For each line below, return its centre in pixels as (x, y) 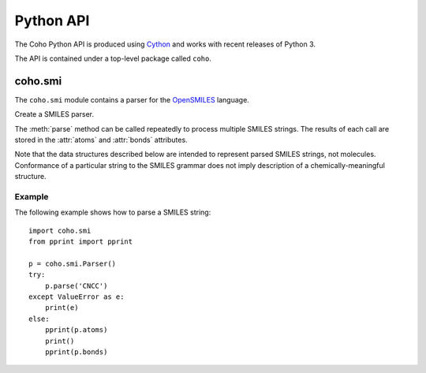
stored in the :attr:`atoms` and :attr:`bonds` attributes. (101, 140)
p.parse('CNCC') (76, 285)
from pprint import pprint (81, 242)
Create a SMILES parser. (54, 114)
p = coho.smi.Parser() (73, 263)
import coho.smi (60, 230)
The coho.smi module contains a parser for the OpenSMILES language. (132, 99)
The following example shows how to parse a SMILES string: (113, 212)
